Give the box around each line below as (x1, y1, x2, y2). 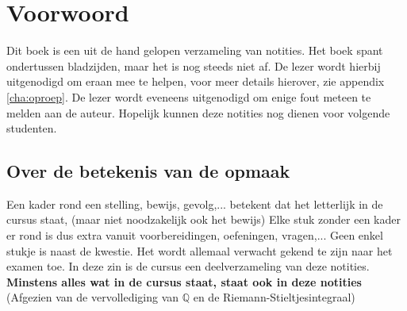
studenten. (6, 120, 57, 136)
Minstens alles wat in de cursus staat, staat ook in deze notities (6, 273, 362, 290)
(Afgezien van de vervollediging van (6, 289, 179, 305)
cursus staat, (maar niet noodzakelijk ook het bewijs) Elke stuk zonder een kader (6, 211, 401, 228)
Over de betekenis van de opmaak (6, 159, 290, 183)
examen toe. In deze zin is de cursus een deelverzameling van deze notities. (6, 258, 370, 275)
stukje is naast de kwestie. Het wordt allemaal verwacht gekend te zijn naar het (6, 242, 393, 259)
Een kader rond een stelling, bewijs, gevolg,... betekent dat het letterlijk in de (6, 195, 383, 212)
